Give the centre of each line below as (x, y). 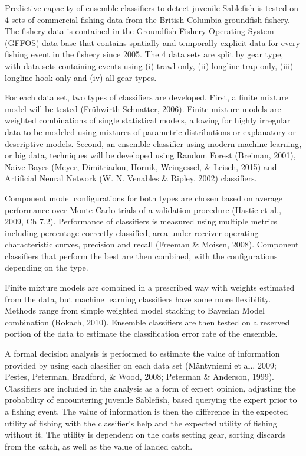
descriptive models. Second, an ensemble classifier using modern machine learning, (153, 143)
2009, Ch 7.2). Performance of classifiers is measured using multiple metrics (141, 221)
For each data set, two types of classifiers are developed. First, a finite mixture (147, 97)
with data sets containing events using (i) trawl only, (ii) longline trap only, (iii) (149, 65)
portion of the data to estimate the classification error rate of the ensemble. (141, 333)
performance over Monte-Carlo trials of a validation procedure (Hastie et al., (143, 209)
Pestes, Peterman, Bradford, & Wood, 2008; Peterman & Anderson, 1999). (140, 377)
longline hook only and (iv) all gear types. (81, 77)
